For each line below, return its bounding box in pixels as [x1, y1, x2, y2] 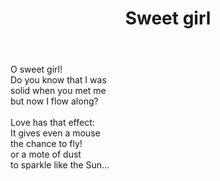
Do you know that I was [10, 74, 107, 86]
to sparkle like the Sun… [10, 159, 110, 171]
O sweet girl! [10, 63, 63, 76]
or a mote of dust [10, 148, 82, 161]
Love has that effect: [10, 117, 95, 129]
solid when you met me [10, 85, 107, 97]
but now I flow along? [10, 95, 99, 107]
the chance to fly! [10, 138, 83, 150]
